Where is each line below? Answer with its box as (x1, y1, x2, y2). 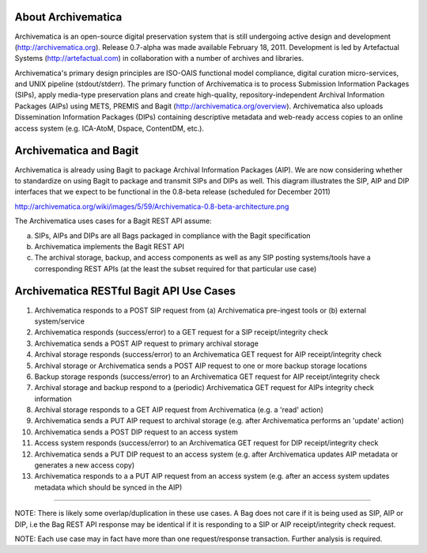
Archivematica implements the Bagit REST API (34, 241, 185, 251)
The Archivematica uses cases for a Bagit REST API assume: (14, 216, 213, 225)
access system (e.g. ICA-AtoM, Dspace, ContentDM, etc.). (14, 123, 205, 133)
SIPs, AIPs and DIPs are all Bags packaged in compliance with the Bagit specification (34, 230, 312, 241)
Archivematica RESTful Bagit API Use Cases (14, 285, 236, 298)
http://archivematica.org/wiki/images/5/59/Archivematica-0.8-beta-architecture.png (14, 202, 289, 211)
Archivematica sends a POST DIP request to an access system (34, 427, 239, 437)
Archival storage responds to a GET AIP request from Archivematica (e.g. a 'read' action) (34, 405, 324, 415)
